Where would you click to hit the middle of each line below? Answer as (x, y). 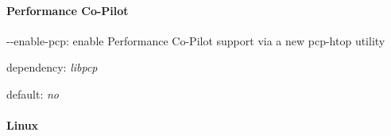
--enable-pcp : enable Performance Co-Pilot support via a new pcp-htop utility (196, 40)
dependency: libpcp (52, 67)
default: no (33, 93)
